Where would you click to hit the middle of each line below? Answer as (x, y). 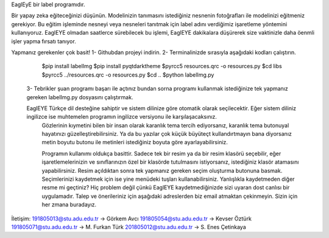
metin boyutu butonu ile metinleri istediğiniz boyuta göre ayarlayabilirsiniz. (135, 142)
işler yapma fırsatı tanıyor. (44, 41)
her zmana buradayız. (69, 205)
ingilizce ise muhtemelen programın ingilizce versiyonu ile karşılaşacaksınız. (122, 117)
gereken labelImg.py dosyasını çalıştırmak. (80, 97)
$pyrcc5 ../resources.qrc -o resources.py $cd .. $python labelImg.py (128, 75)
